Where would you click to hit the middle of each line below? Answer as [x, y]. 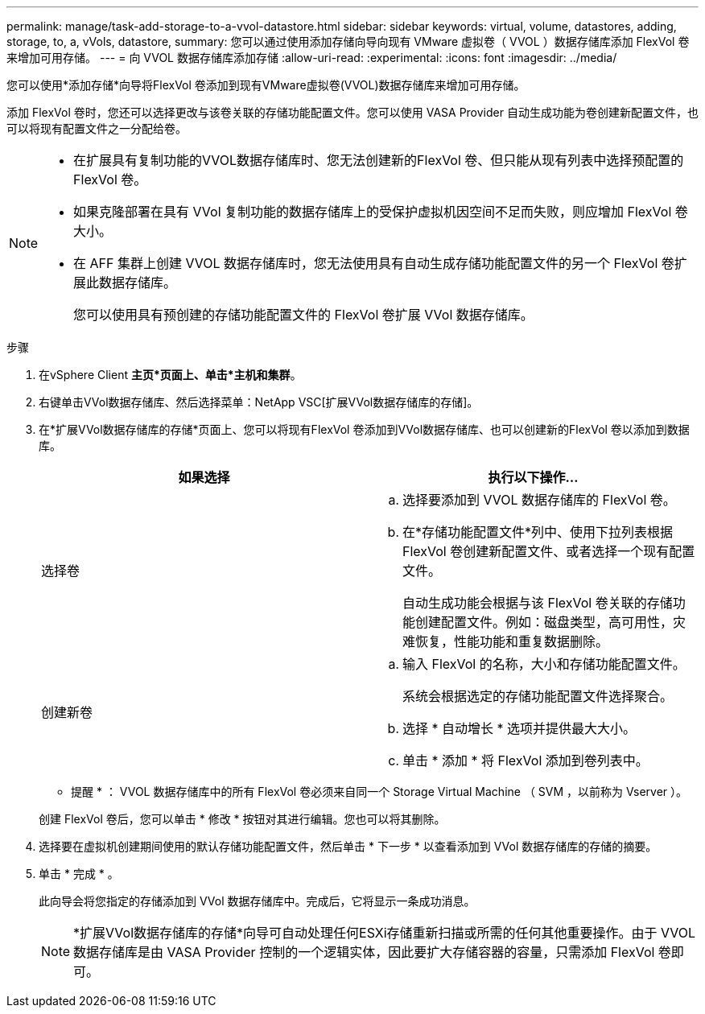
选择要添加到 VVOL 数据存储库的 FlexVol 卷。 [539, 500]
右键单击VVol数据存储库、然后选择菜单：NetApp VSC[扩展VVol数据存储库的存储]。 [259, 402]
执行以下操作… [533, 477]
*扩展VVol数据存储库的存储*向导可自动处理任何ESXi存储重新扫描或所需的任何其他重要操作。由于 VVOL [385, 933]
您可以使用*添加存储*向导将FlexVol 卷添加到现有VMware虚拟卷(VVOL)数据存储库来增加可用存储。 [266, 85]
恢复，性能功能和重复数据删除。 [512, 641]
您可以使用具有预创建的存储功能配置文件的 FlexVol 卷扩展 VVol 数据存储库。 [303, 315]
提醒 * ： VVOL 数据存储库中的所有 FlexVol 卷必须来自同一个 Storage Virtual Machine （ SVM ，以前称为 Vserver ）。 [379, 791]
